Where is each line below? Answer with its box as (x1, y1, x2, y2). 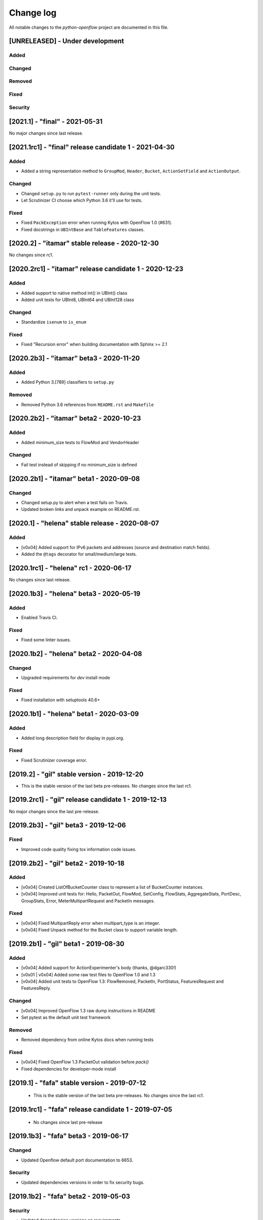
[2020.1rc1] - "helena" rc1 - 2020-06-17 (9, 564, 131, 572)
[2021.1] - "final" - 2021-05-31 (9, 118, 103, 126)
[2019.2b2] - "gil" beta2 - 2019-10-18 (9, 859, 125, 867)
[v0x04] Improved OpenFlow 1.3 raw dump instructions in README (21, 1008, 156, 1014)
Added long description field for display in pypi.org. (21, 735, 124, 741)
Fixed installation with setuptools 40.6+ (21, 697, 100, 703)
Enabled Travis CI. (21, 614, 58, 620)
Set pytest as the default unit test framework (21, 1015, 111, 1020)
